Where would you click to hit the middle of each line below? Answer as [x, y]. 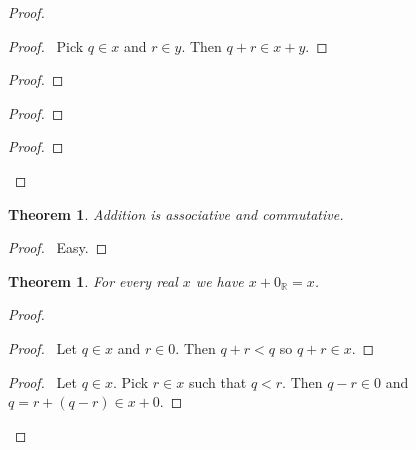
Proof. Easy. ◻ [58, 247]
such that [217, 381]
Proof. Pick [46, 45]
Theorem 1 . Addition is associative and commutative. [176, 213]
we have [219, 280]
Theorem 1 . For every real [93, 280]
